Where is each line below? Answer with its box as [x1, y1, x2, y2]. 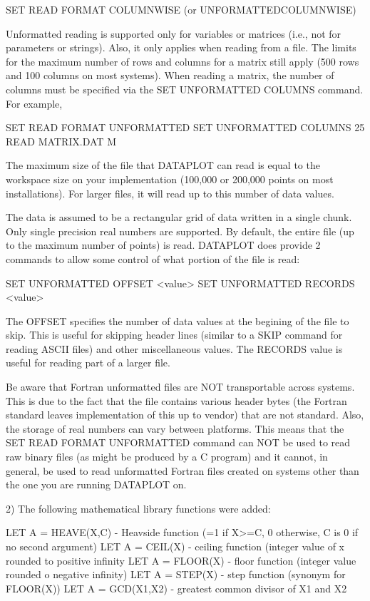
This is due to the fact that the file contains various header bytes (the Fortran [6, 393, 347, 408]
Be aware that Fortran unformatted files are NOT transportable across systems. [6, 379, 355, 394]
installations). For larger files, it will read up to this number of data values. [6, 185, 334, 200]
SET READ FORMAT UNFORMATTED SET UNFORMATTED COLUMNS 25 [6, 120, 365, 135]
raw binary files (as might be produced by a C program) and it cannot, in [6, 449, 328, 464]
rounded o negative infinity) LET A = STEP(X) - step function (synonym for [6, 567, 346, 582]
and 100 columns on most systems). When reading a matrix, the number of [6, 68, 334, 83]
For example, [6, 96, 63, 111]
